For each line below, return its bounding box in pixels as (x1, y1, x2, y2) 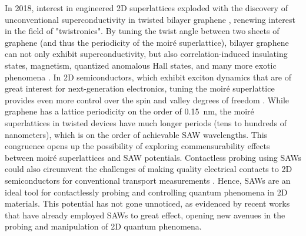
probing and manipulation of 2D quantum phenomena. (5, 220, 202, 232)
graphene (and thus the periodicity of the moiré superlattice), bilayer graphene (5, 36, 289, 48)
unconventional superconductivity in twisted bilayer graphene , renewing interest (5, 13, 295, 25)
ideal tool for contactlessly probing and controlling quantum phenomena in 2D (5, 186, 288, 198)
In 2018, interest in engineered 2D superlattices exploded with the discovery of (5, 2, 288, 14)
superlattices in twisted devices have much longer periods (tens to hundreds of (5, 116, 287, 129)
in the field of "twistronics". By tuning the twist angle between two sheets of (5, 25, 280, 37)
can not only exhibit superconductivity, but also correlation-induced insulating (5, 48, 288, 60)
